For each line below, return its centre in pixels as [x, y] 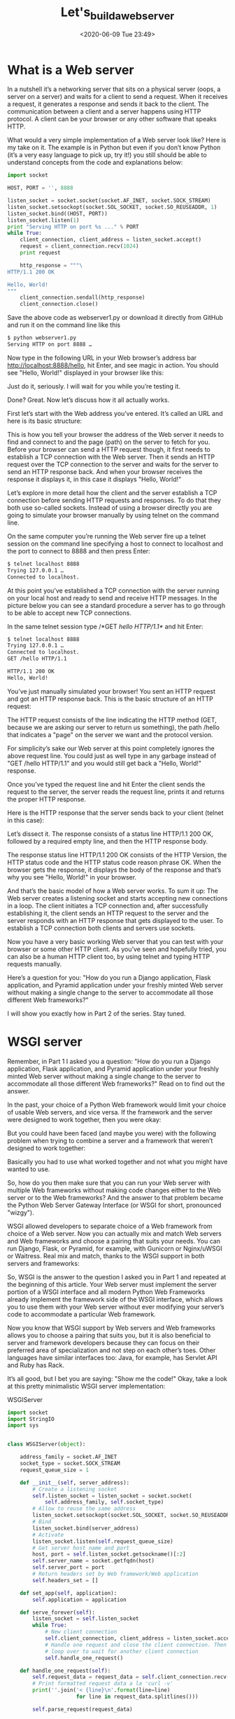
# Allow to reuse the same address [84, 1509]
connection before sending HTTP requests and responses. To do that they [114, 500]
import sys [23, 1425]
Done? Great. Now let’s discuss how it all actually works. [88, 400]
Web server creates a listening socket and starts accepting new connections [117, 898]
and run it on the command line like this [64, 325]
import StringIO [31, 1419]
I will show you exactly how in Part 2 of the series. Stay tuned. [97, 1013]
